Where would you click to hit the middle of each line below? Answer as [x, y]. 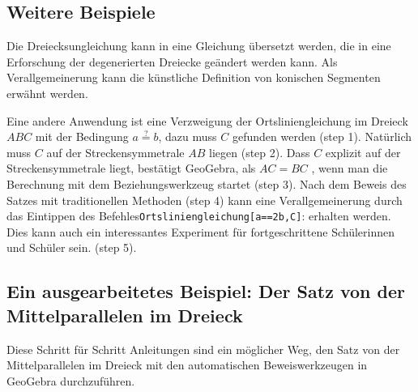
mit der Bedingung [82, 136]
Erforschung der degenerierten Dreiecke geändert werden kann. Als [172, 61]
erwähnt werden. [47, 93]
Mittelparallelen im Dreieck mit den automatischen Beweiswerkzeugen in [187, 365]
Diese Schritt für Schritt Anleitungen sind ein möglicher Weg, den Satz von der [203, 349]
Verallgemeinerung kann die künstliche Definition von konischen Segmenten [194, 77]
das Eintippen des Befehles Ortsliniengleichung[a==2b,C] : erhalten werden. [199, 216]
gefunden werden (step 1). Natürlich [322, 136]
